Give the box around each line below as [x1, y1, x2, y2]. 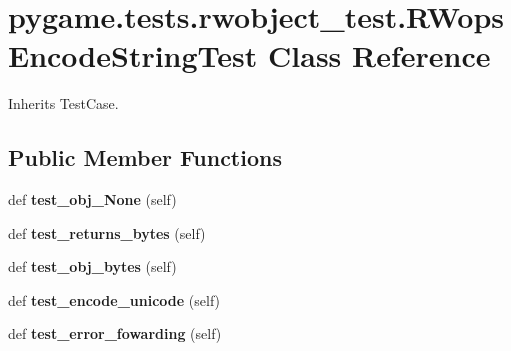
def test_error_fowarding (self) [8, 323, 222, 344]
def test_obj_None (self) [8, 189, 177, 210]
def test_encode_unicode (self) [8, 289, 221, 310]
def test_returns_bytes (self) [8, 222, 206, 243]
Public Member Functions [8, 142, 282, 173]
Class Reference [268, 35, 491, 76]
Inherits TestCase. [8, 93, 119, 114]
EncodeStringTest [8, 35, 258, 76]
